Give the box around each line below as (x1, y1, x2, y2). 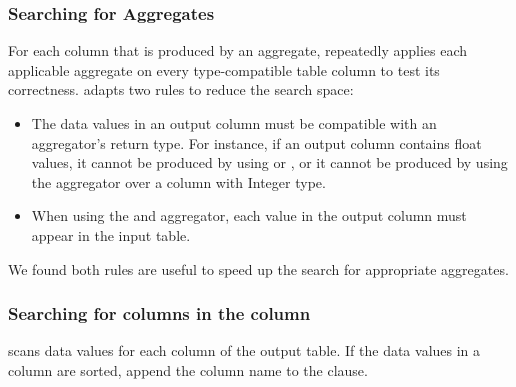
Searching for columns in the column (8, 301, 311, 326)
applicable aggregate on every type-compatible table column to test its (8, 59, 440, 80)
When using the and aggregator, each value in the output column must (31, 205, 467, 226)
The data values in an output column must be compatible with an (31, 113, 437, 133)
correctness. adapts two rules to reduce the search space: (8, 79, 354, 100)
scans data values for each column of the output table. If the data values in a (8, 340, 481, 361)
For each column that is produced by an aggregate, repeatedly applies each (8, 40, 468, 61)
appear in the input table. (31, 224, 191, 245)
